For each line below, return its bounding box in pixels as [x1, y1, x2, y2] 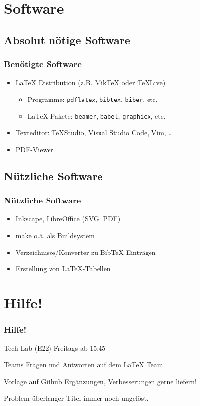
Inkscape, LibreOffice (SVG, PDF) [15, 213, 121, 224]
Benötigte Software [4, 58, 82, 70]
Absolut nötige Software [4, 32, 130, 47]
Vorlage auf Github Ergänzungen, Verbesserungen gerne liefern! [4, 376, 197, 386]
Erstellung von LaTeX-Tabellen [15, 263, 111, 274]
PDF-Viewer [15, 144, 53, 154]
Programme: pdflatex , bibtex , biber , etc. [27, 94, 158, 104]
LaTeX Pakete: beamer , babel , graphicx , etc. [27, 110, 166, 121]
